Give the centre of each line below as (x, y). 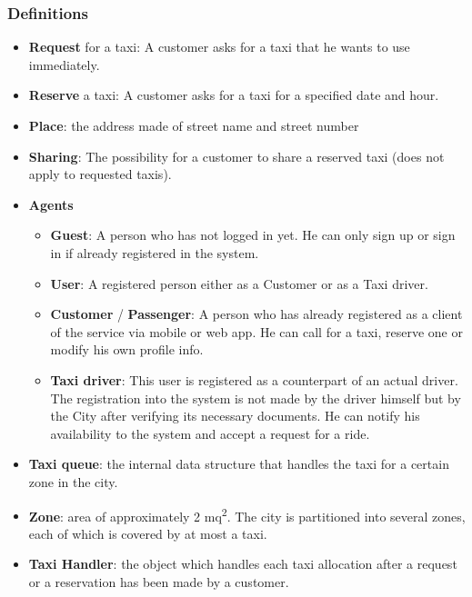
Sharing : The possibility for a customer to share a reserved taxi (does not (236, 156)
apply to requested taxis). (100, 174)
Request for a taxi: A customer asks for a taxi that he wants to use (219, 47)
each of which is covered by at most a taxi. (148, 533)
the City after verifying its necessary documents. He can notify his (235, 416)
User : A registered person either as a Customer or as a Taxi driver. (239, 283)
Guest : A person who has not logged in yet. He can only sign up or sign (253, 235)
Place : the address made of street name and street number (194, 125)
